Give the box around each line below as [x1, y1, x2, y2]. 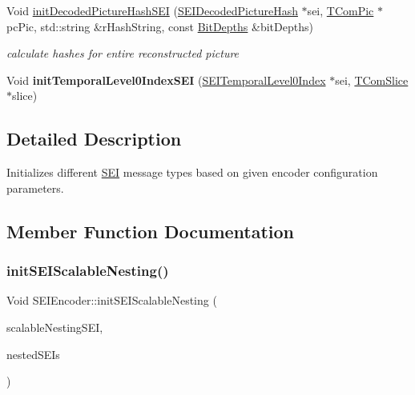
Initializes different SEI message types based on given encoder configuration [6, 164, 378, 181]
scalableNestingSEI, [6, 318, 103, 335]
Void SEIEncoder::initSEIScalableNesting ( [6, 292, 217, 309]
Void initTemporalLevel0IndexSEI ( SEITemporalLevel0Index [6, 71, 326, 88]
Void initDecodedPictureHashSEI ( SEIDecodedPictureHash [6, 2, 298, 18]
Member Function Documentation [6, 218, 295, 243]
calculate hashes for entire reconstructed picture [6, 45, 240, 62]
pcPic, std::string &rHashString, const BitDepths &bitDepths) [6, 18, 313, 34]
